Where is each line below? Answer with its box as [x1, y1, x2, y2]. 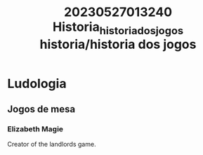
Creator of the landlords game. [7, 140, 96, 149]
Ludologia [7, 75, 67, 91]
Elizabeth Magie [7, 124, 64, 134]
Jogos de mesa [7, 103, 76, 115]
